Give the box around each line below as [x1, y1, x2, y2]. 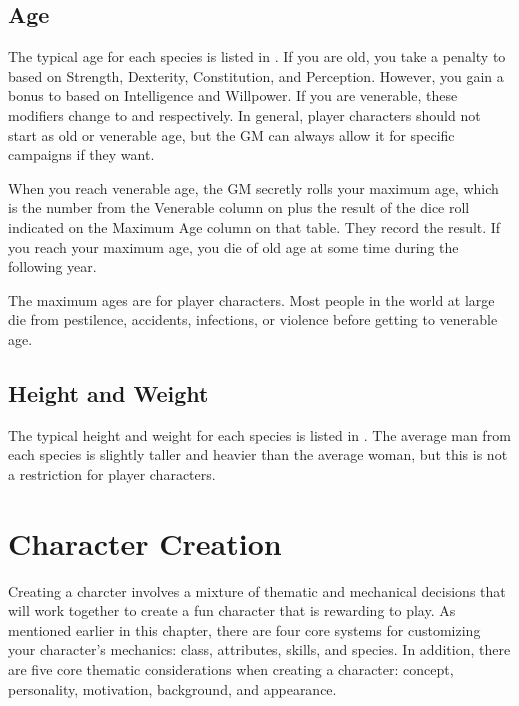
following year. [8, 256, 97, 277]
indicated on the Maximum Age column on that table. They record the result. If [8, 216, 501, 237]
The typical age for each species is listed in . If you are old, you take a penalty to [8, 46, 506, 67]
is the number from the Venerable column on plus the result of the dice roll [8, 197, 470, 218]
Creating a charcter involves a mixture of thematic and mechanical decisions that [8, 580, 506, 601]
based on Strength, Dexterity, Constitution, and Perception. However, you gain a [8, 65, 504, 86]
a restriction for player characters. [8, 463, 216, 484]
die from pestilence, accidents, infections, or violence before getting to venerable [8, 309, 498, 330]
